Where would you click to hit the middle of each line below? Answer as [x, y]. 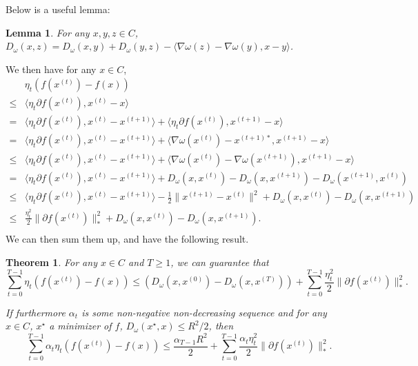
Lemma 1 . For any [48, 32]
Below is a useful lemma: [58, 9]
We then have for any [51, 69]
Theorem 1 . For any [51, 262]
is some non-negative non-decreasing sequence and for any [204, 312]
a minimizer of [80, 326]
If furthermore [36, 312]
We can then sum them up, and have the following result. [127, 238]
